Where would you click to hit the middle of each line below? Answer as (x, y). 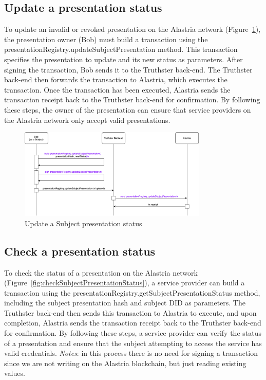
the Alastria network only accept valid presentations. (87, 120)
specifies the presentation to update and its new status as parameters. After (123, 59)
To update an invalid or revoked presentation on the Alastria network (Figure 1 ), (132, 29)
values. (15, 373)
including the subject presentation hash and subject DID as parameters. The (125, 303)
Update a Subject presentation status (83, 223)
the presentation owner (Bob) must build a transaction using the (106, 39)
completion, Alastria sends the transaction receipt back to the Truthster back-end (133, 323)
